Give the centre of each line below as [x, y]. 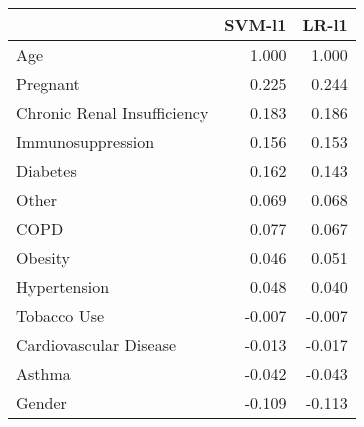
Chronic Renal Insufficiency [112, 112]
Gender [41, 402]
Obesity [43, 257]
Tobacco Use [60, 315]
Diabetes [46, 170]
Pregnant [48, 83]
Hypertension [63, 286]
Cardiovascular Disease [96, 344]
